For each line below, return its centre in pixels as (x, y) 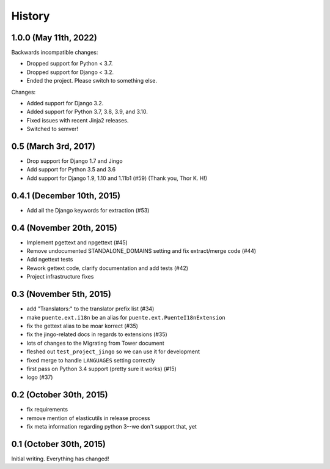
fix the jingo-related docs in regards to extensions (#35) (97, 334)
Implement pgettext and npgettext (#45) (77, 242)
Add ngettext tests (50, 260)
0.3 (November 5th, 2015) (61, 294)
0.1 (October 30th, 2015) (59, 444)
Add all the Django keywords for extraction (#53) (88, 210)
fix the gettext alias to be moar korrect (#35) (82, 326)
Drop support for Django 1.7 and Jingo (75, 161)
